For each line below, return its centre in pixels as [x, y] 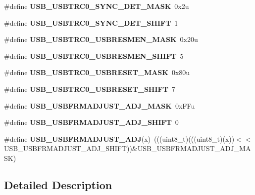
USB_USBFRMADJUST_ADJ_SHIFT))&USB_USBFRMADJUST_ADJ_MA [127, 148]
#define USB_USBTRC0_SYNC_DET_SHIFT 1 [91, 22]
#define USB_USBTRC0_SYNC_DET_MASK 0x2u [97, 6]
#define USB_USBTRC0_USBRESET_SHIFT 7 [90, 89]
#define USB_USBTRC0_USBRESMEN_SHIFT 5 [94, 56]
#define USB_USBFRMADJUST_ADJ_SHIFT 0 [91, 122]
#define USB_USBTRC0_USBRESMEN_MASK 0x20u [101, 39]
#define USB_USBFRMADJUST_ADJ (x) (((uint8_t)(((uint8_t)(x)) [119, 138]
